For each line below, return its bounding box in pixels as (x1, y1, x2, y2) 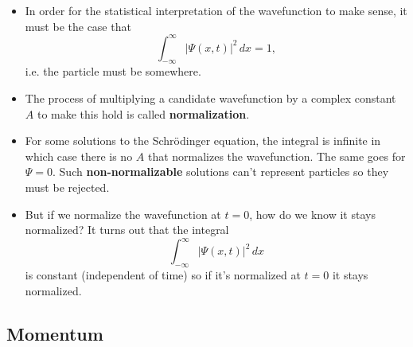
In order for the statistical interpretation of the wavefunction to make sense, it (25, 2, 407, 18)
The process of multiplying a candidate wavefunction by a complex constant (25, 90, 396, 107)
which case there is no (25, 147, 133, 164)
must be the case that (25, 18, 131, 34)
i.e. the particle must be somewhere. (25, 63, 201, 80)
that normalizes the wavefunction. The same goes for (147, 147, 406, 164)
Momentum (6, 321, 103, 345)
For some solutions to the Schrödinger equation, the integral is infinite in (25, 132, 381, 149)
